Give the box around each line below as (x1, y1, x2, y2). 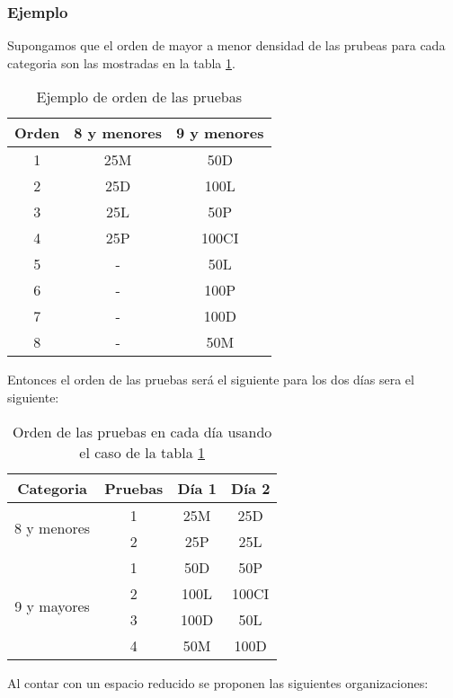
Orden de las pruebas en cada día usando (13, 420, 272, 442)
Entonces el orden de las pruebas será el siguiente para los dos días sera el (7, 370, 414, 389)
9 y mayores (14, 596, 90, 617)
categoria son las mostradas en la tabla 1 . (7, 53, 235, 72)
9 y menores (175, 122, 264, 144)
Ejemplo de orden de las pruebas (36, 86, 243, 108)
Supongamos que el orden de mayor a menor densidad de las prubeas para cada (7, 36, 446, 55)
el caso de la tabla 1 (79, 441, 205, 463)
